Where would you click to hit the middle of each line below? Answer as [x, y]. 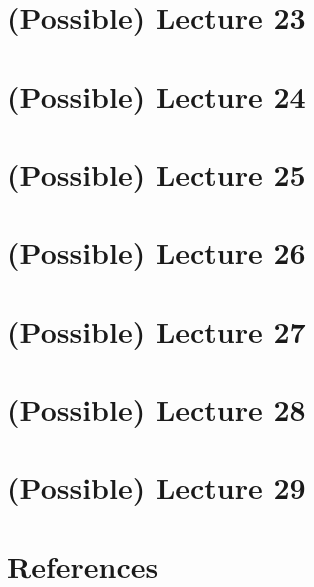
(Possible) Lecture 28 [156, 409]
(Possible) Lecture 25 [156, 173]
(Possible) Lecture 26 [156, 252]
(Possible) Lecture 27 [156, 330]
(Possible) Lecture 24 [156, 95]
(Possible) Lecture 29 [156, 487]
